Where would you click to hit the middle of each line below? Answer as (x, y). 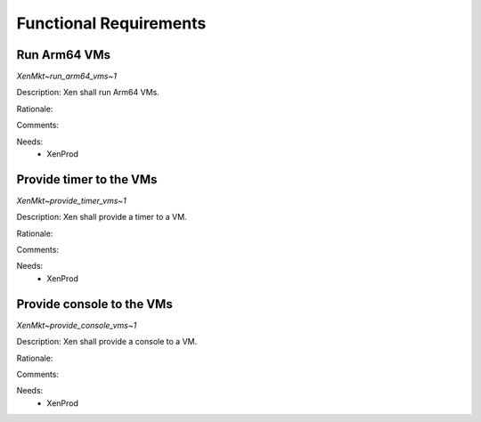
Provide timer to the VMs (87, 179)
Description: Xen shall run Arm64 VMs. (88, 93)
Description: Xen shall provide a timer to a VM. (102, 217)
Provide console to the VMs (94, 304)
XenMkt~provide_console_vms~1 (77, 325)
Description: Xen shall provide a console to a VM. (107, 342)
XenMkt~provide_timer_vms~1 (71, 200)
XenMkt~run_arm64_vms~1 (67, 77)
